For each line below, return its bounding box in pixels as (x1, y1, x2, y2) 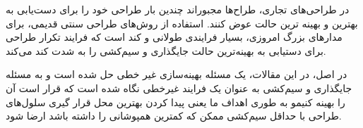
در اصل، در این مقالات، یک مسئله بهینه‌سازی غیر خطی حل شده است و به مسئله (6, 67, 347, 82)
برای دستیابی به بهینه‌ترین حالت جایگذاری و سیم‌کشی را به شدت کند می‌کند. (6, 43, 326, 58)
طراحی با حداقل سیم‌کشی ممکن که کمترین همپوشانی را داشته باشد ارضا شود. (6, 108, 342, 123)
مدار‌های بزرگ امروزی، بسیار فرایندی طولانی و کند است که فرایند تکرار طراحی (6, 30, 343, 44)
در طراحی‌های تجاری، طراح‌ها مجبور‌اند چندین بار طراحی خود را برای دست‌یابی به (6, 2, 350, 16)
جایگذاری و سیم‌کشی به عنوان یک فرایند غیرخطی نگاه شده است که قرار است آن (6, 80, 352, 95)
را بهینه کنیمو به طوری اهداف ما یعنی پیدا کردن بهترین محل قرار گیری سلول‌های (6, 94, 345, 109)
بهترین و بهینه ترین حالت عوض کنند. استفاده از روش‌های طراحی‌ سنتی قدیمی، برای (6, 15, 358, 30)
